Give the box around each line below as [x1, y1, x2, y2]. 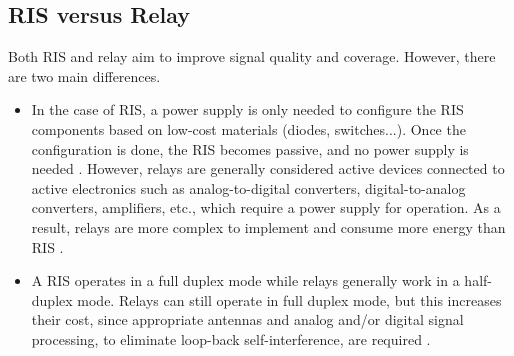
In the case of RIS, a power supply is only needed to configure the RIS [31, 99, 464, 120]
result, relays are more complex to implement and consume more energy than [31, 216, 506, 237]
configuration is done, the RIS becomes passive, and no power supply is [31, 138, 469, 159]
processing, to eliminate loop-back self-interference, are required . [31, 328, 431, 349]
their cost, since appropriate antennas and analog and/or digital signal [31, 309, 464, 330]
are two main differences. [8, 65, 161, 86]
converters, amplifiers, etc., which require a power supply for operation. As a [31, 197, 501, 218]
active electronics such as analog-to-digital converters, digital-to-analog [31, 177, 466, 198]
